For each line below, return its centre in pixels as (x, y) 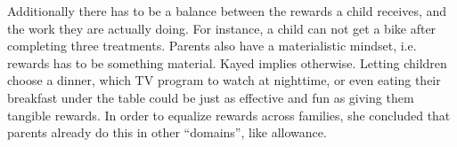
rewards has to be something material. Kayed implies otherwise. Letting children (227, 62)
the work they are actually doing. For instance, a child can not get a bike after (222, 28)
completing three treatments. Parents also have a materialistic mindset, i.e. (212, 46)
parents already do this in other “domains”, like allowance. (167, 132)
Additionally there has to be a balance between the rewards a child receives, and (227, 11)
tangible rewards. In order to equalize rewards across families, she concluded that (229, 115)
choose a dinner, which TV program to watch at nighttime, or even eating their (224, 80)
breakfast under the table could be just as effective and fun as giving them (211, 97)
